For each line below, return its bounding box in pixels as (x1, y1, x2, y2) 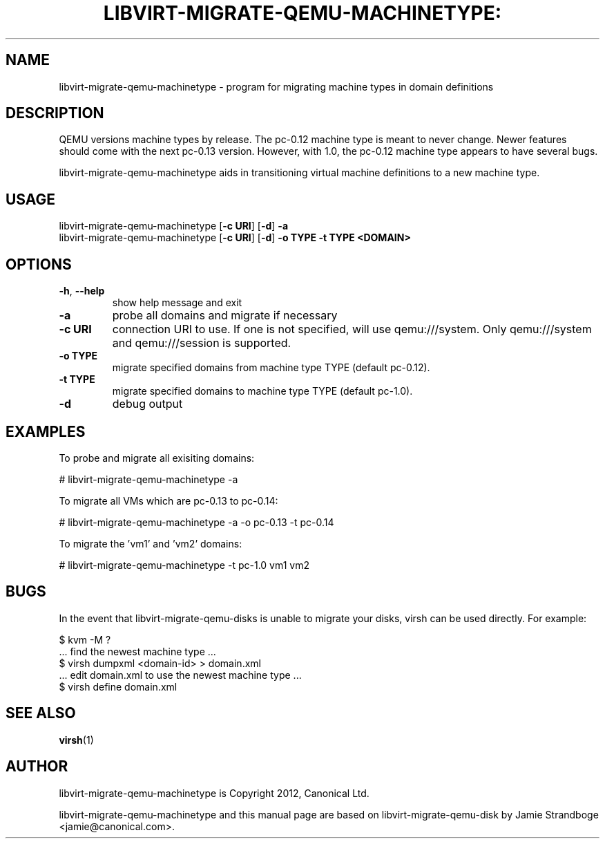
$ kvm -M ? (59, 633, 111, 646)
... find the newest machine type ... (59, 645, 216, 657)
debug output (112, 397, 183, 411)
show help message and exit (112, 297, 242, 309)
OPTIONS (6, 255, 72, 273)
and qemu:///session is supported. (112, 336, 291, 350)
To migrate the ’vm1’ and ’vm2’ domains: (59, 537, 242, 550)
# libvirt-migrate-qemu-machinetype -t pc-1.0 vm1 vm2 (59, 559, 309, 571)
